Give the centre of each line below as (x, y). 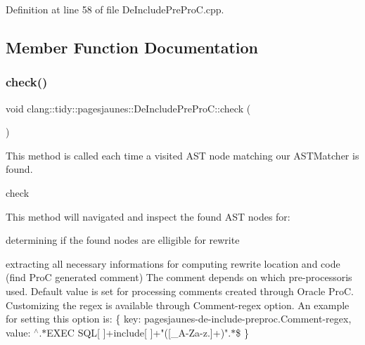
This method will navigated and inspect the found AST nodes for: (148, 216)
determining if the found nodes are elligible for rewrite (123, 240)
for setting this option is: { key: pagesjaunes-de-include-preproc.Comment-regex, (179, 319)
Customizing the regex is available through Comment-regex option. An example (178, 305)
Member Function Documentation (132, 47)
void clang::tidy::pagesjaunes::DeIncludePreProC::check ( (128, 108)
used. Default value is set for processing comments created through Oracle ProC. (180, 291)
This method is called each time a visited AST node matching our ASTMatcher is (182, 155)
